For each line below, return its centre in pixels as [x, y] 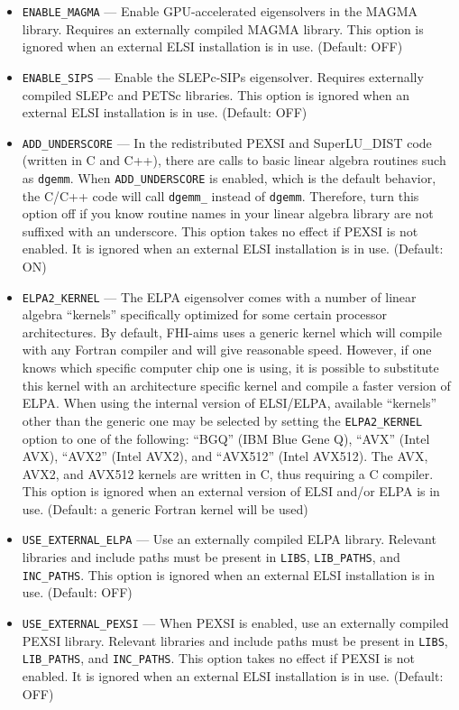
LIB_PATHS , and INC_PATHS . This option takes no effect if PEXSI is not [218, 658]
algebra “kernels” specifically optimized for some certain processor [205, 314]
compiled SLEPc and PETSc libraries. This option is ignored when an [216, 94]
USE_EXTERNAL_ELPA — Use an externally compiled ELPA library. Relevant [229, 539]
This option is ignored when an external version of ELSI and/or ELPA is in [231, 491]
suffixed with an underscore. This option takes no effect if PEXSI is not [220, 231]
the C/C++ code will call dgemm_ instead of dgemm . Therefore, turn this [220, 195]
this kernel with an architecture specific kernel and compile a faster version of [236, 385]
